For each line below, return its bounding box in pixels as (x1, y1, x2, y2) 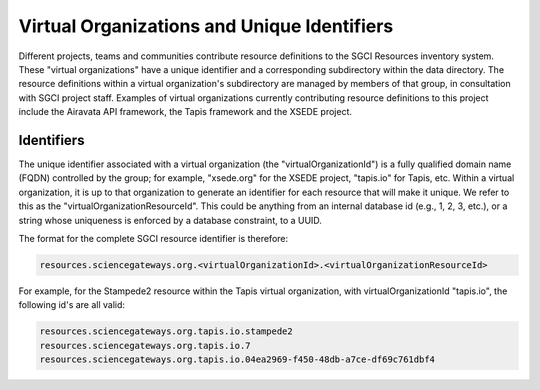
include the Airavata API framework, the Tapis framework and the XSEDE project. (18, 106, 352, 118)
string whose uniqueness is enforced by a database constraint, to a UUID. (18, 214, 322, 226)
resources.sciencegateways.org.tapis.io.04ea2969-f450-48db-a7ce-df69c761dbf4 (39, 354, 435, 365)
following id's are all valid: (18, 299, 125, 311)
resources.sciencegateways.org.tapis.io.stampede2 (39, 326, 294, 337)
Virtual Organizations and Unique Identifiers (18, 15, 394, 37)
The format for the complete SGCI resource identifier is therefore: (18, 232, 289, 244)
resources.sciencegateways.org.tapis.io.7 (39, 340, 251, 351)
